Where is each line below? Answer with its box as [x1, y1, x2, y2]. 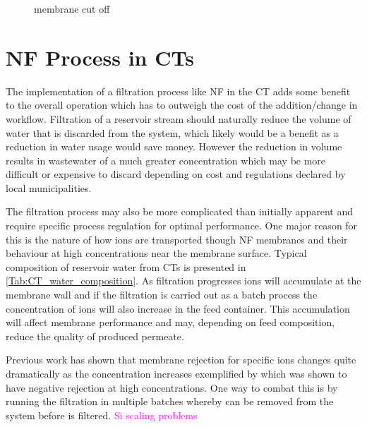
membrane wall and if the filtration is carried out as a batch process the [6, 287, 318, 302]
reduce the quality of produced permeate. [6, 328, 184, 343]
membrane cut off [34, 1, 110, 16]
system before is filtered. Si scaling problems [6, 407, 198, 422]
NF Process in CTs [6, 42, 194, 71]
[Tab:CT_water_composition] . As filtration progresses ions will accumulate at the [6, 273, 361, 288]
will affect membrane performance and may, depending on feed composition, [6, 315, 335, 330]
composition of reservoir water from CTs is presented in [6, 259, 246, 274]
